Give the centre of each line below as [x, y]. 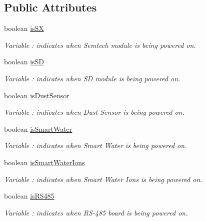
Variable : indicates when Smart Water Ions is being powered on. [103, 179]
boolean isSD [24, 62]
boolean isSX [24, 28]
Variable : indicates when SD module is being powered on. [92, 78]
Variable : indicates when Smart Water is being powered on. [95, 145]
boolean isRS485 [29, 196]
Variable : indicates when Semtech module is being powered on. [100, 45]
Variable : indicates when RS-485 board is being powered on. [96, 212]
